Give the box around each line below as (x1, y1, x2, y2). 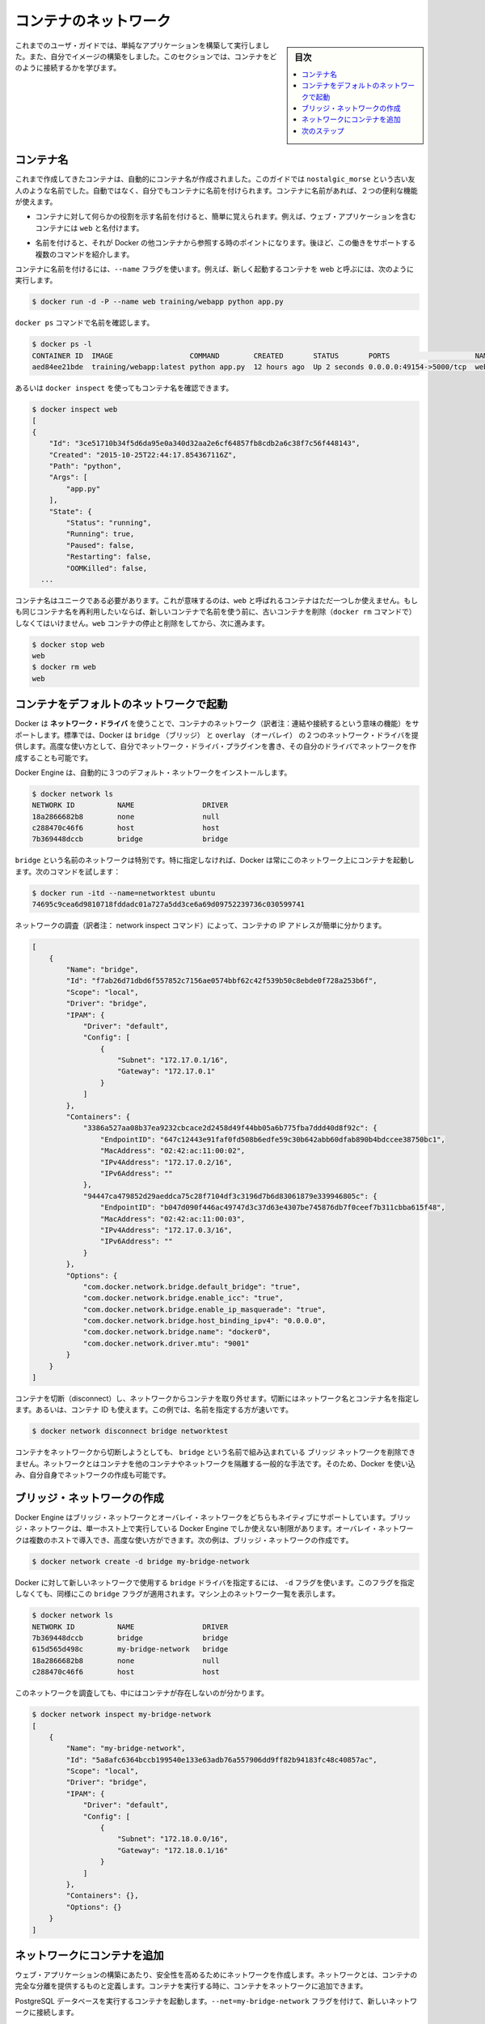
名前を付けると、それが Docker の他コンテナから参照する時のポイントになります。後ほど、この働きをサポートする (35, 238, 416, 248)
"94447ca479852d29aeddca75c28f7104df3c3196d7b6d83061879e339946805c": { (82, 1191, 377, 1201)
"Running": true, (65, 529, 135, 538)
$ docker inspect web (32, 405, 118, 415)
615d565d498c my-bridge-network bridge (32, 1644, 229, 1654)
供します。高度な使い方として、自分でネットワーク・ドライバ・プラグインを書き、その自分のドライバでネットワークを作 (15, 742, 416, 751)
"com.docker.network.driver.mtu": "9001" (82, 1338, 250, 1348)
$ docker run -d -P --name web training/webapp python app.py (32, 297, 284, 307)
